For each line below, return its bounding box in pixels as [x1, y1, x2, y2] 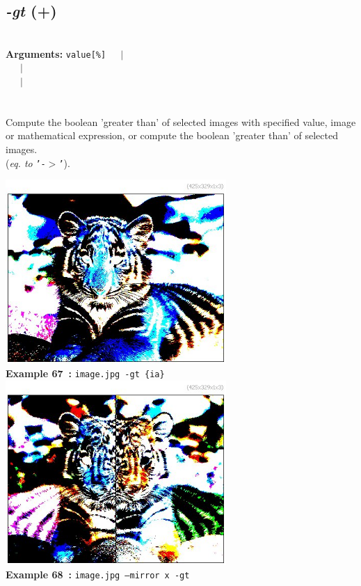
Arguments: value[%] [6, 46, 106, 61]
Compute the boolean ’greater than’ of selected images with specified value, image [6, 114, 356, 129]
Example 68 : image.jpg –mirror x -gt [6, 567, 190, 582]
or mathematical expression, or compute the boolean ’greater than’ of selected [6, 128, 338, 143]
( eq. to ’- [6, 155, 46, 170]
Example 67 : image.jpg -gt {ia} [6, 366, 165, 381]
